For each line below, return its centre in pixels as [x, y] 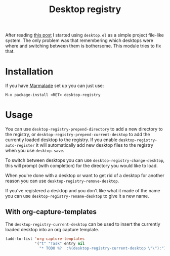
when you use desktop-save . [35, 151]
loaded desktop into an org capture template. [52, 229]
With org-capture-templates [51, 212]
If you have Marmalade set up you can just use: [55, 86]
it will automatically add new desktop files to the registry [95, 145]
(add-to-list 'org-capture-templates [45, 239]
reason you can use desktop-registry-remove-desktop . [62, 181]
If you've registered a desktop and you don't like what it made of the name [83, 191]
